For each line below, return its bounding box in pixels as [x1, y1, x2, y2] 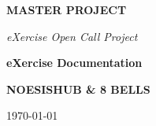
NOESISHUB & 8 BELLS [6, 80, 150, 97]
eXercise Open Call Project [6, 28, 138, 44]
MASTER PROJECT [6, 2, 127, 17]
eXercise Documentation [6, 54, 143, 71]
